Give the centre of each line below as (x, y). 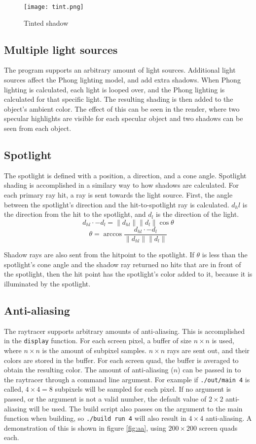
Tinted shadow (46, 22)
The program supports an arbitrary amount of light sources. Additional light (120, 70)
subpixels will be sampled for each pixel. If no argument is (143, 389)
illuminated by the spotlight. (47, 283)
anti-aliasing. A (229, 418)
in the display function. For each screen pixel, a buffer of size (98, 341)
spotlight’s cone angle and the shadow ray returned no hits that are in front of (123, 264)
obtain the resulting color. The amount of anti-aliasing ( (89, 370)
